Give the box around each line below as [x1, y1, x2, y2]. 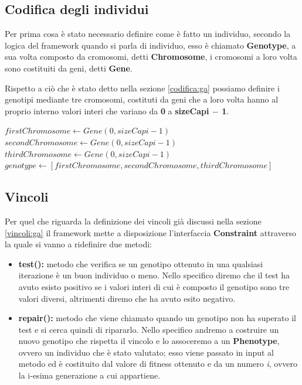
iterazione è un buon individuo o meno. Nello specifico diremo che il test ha [18, 269, 290, 281]
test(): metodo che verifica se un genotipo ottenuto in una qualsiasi [18, 257, 263, 270]
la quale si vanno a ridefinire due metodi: [5, 238, 152, 250]
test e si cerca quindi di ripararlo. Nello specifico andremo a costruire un [18, 323, 279, 335]
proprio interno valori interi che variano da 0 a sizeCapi [5, 104, 209, 117]
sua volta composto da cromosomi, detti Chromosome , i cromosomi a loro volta [5, 50, 297, 63]
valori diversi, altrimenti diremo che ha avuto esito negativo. [18, 292, 236, 304]
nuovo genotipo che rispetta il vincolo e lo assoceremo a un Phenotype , [18, 335, 280, 347]
